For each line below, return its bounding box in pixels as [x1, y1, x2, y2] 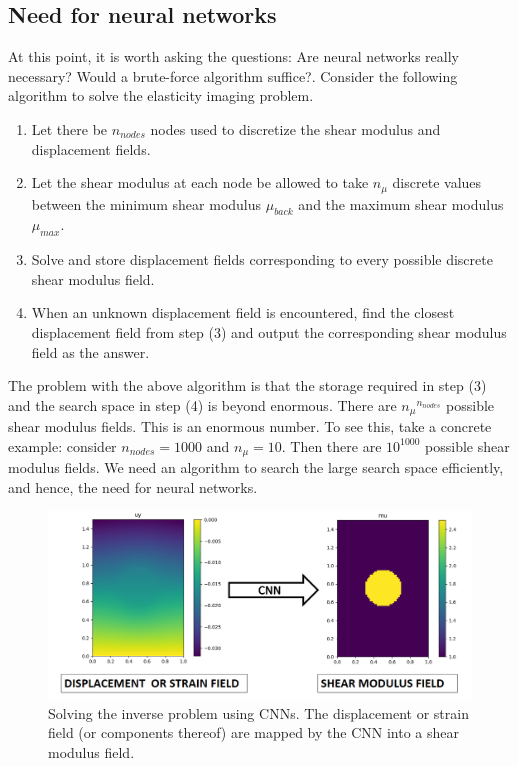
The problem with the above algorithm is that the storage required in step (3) [8, 375, 487, 396]
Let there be [31, 118, 108, 139]
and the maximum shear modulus [298, 193, 504, 214]
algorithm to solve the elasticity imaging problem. [8, 85, 314, 106]
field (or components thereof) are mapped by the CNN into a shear [48, 722, 459, 743]
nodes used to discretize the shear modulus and [150, 118, 441, 139]
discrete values [392, 172, 482, 193]
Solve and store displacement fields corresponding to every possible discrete [31, 249, 493, 270]
